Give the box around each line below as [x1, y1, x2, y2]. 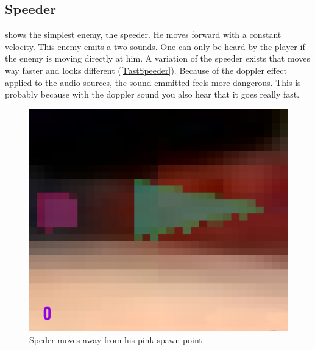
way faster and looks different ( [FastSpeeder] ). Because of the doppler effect [5, 63, 287, 76]
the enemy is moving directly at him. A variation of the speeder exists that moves [5, 52, 310, 65]
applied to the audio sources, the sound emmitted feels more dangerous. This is [5, 76, 301, 88]
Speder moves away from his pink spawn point [29, 333, 202, 346]
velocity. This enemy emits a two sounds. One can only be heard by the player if [5, 40, 305, 52]
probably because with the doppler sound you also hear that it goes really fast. [5, 88, 300, 101]
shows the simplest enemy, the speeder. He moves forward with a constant [5, 28, 281, 41]
